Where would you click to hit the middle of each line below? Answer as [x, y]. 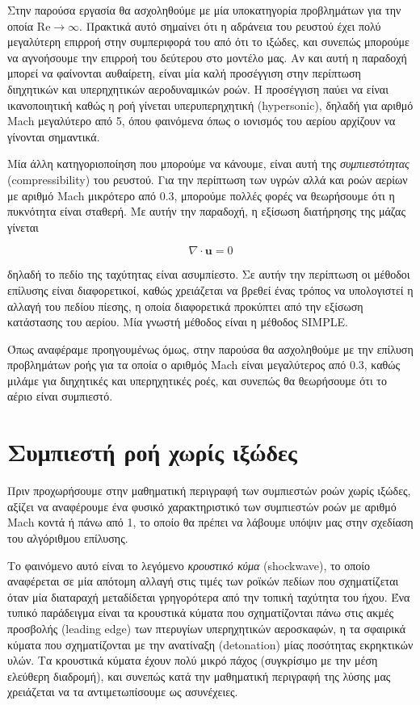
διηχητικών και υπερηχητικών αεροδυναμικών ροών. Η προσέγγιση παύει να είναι [198, 88]
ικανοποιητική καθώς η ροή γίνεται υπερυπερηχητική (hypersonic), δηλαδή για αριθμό [210, 105]
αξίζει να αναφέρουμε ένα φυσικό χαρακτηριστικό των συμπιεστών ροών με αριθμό [202, 506]
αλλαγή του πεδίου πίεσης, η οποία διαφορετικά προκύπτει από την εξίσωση [185, 306]
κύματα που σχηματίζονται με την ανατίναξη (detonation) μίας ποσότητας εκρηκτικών [210, 644]
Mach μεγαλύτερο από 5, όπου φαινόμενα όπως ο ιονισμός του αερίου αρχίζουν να [202, 121]
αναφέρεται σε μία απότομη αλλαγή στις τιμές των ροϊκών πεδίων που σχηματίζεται [203, 581]
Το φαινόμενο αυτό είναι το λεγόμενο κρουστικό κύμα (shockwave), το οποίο [189, 565]
